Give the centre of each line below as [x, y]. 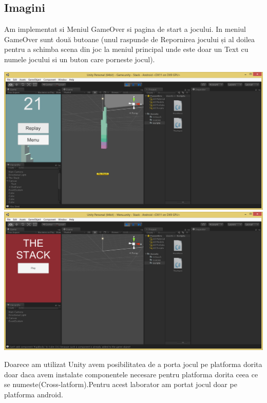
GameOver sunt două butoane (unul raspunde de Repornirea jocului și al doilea [130, 39]
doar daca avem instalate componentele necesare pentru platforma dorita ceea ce [131, 374]
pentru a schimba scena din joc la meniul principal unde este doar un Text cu [126, 49]
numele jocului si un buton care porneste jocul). [80, 59]
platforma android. [34, 395]
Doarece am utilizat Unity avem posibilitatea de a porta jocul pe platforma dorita [133, 364]
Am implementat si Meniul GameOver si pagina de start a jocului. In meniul [125, 29]
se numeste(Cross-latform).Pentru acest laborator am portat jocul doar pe [121, 384]
